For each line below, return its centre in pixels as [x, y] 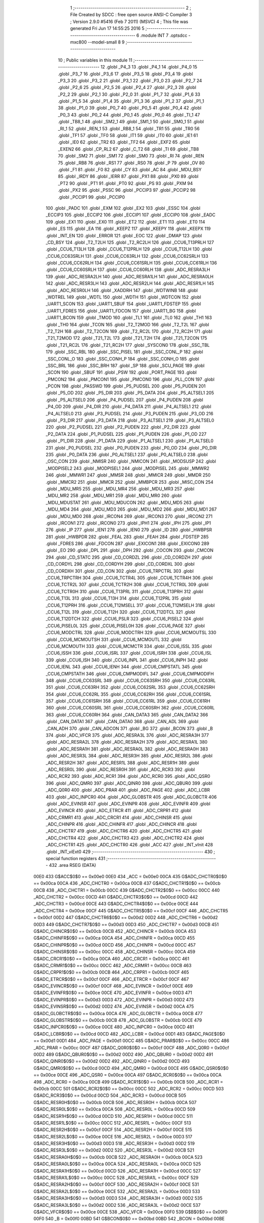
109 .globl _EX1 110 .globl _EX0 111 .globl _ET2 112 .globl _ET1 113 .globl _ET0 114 [125, 222]
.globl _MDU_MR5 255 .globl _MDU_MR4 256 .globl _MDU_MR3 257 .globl [120, 489]
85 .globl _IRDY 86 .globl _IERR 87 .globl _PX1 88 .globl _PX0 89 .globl [128, 177]
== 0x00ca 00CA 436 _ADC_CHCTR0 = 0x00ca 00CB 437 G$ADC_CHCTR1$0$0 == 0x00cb [127, 883]
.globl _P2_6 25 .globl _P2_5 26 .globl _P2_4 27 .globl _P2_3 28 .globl [127, 88]
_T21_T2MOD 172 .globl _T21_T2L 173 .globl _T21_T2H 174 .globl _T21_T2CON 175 [126, 338]
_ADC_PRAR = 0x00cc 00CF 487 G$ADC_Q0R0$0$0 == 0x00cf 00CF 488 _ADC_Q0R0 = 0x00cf [131, 1047]
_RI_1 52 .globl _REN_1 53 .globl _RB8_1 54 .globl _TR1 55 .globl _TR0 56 [129, 128]
